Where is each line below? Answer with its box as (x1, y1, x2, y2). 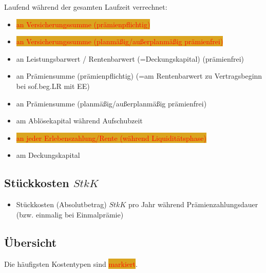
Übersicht (4, 234, 57, 250)
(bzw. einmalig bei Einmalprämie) (16, 209, 124, 220)
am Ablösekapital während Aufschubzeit (16, 115, 143, 126)
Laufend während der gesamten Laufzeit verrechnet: (4, 2, 167, 12)
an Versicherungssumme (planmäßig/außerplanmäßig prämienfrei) (16, 36, 223, 47)
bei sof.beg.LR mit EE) (16, 80, 90, 91)
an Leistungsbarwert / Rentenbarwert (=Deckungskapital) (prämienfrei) (16, 53, 244, 64)
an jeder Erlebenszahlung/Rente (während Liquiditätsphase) (16, 132, 206, 143)
